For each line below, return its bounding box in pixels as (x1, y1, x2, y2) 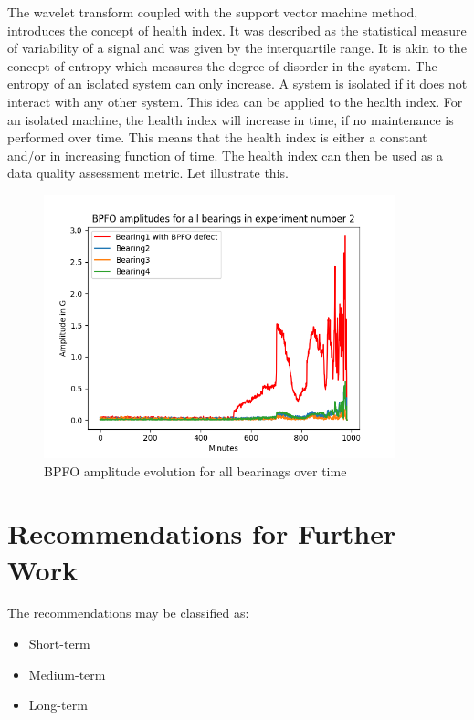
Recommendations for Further (7, 515, 396, 552)
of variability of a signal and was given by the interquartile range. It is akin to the (7, 38, 467, 57)
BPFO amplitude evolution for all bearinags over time (44, 461, 347, 480)
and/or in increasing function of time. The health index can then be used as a (7, 145, 444, 164)
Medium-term (28, 664, 106, 683)
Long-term (28, 695, 88, 715)
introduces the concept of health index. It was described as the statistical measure (7, 20, 467, 39)
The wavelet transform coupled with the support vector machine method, (7, 3, 418, 21)
